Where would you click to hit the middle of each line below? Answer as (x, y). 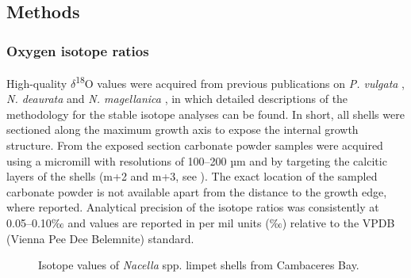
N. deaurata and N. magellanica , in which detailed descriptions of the (177, 99)
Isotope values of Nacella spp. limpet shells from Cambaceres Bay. (199, 265)
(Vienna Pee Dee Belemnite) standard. (100, 238)
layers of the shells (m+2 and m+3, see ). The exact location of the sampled (192, 176)
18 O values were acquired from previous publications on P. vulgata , (240, 82)
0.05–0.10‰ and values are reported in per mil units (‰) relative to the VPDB (201, 223)
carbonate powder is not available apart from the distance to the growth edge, (197, 191)
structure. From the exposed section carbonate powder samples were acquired (195, 145)
